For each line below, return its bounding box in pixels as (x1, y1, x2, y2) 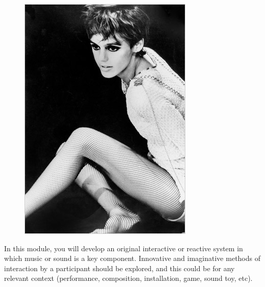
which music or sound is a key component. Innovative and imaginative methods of (4, 253, 260, 264)
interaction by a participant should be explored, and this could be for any (4, 262, 235, 273)
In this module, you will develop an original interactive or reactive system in (4, 243, 243, 253)
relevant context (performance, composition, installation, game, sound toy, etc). (4, 273, 253, 283)
